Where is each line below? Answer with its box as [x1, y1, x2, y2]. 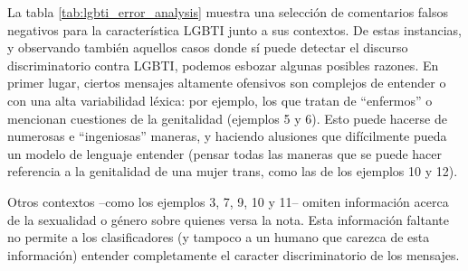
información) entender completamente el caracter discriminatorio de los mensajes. [7, 245, 460, 264]
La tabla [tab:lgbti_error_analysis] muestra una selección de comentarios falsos [7, 3, 449, 21]
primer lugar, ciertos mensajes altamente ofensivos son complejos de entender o [7, 73, 446, 92]
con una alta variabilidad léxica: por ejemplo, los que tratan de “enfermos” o [7, 90, 433, 109]
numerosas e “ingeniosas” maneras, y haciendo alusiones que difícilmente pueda [7, 126, 447, 145]
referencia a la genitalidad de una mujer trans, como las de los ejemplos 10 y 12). [7, 162, 458, 181]
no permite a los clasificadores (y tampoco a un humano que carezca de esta [7, 228, 430, 247]
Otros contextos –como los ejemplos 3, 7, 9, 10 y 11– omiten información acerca [7, 192, 449, 210]
